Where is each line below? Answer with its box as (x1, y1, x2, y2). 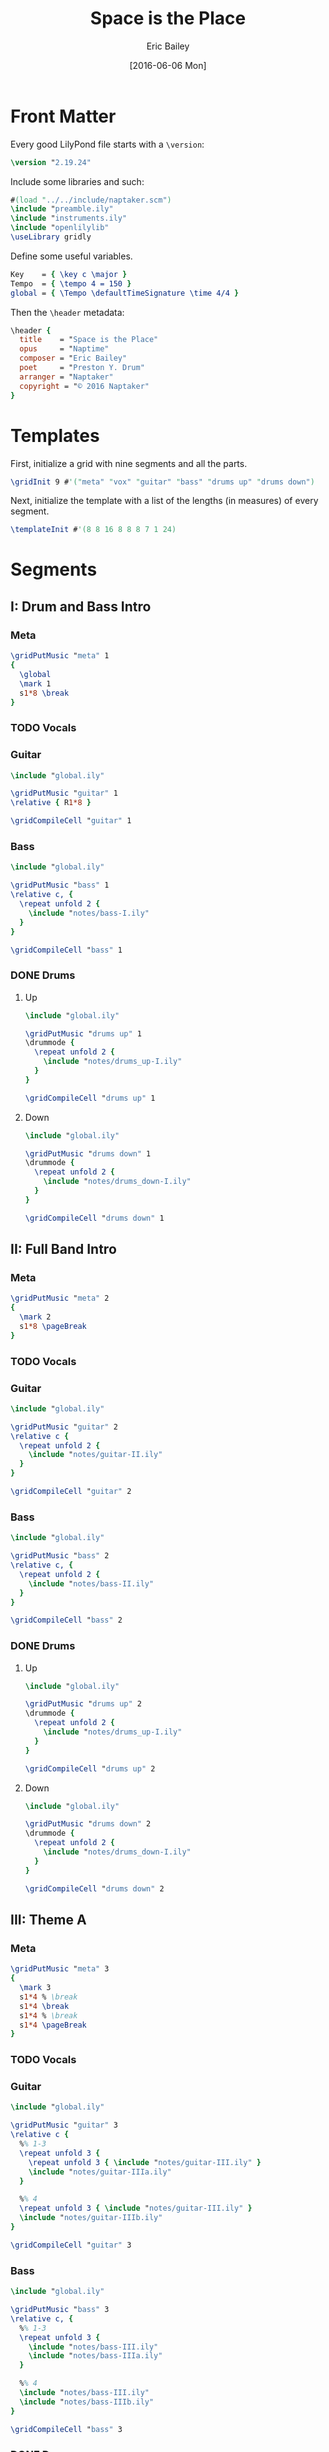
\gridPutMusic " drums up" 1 (24, 1028, 142, 1039)
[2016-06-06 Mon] (129, 59, 207, 71)
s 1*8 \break (19, 688, 70, 698)
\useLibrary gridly (10, 232, 92, 242)
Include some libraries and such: (10, 175, 145, 187)
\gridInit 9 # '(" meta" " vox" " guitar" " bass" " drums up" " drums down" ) (10, 477, 315, 487)
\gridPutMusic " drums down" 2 (24, 1819, 152, 1829)
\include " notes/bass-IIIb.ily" (19, 2397, 155, 2407)
